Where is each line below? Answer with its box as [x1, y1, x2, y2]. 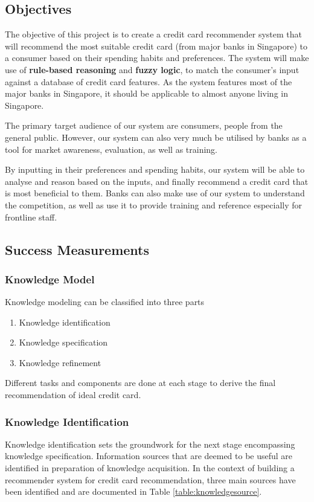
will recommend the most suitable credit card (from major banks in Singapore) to [5, 39, 307, 52]
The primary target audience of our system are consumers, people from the [5, 119, 283, 132]
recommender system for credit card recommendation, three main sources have [5, 473, 296, 486]
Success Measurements [5, 240, 150, 259]
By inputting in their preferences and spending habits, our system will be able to [5, 163, 305, 176]
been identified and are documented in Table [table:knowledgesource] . [5, 485, 262, 498]
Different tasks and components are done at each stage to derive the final [5, 376, 276, 389]
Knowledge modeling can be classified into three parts [5, 295, 205, 308]
